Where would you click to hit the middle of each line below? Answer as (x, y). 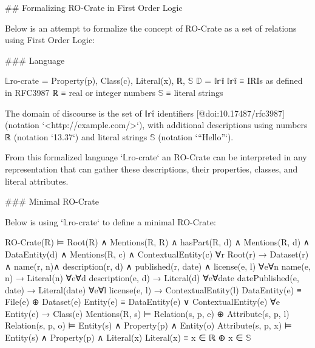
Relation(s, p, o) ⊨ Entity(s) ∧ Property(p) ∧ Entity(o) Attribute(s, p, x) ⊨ (149, 325)
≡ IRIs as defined (271, 80)
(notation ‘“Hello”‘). (196, 136)
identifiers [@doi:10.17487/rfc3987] (221, 113)
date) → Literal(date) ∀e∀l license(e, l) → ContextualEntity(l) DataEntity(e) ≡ (153, 289)
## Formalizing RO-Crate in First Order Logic (94, 7)
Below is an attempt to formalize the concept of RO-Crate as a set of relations (151, 28)
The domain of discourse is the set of (73, 113)
